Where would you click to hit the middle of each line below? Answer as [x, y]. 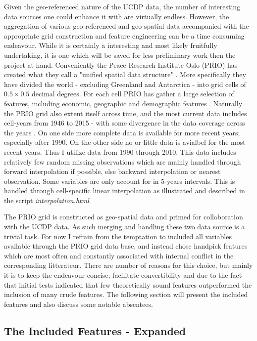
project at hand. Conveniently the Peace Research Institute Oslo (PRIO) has [121, 64]
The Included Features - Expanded [95, 330]
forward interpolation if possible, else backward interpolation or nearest [112, 171]
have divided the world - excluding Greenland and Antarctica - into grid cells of [125, 84]
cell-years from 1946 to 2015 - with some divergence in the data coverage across [125, 123]
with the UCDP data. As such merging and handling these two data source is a [125, 227]
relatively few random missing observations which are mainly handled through [123, 161]
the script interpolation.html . [48, 200]
